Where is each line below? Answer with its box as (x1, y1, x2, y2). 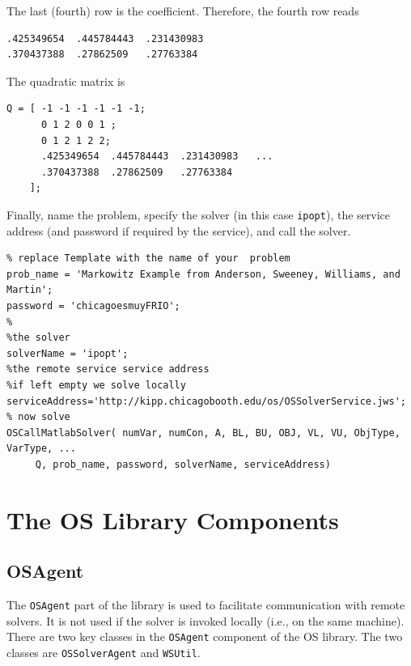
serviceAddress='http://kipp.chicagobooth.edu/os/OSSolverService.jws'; (6, 395, 406, 407)
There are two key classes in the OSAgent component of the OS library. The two (6, 628, 403, 645)
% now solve (6, 411, 70, 423)
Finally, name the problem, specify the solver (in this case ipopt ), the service (6, 206, 390, 223)
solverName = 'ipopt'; (6, 347, 129, 359)
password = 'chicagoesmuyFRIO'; (6, 299, 180, 312)
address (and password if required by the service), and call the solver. (6, 222, 351, 239)
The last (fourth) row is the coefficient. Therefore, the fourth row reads (6, 2, 359, 19)
